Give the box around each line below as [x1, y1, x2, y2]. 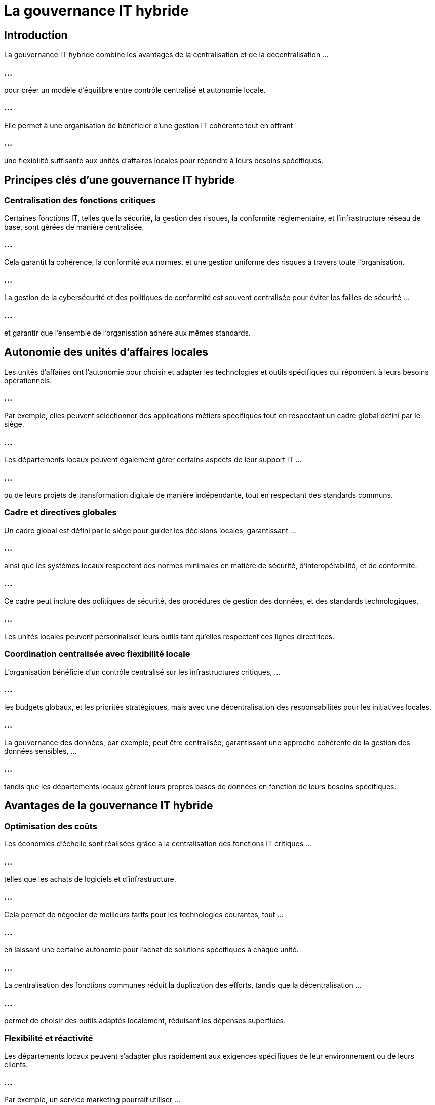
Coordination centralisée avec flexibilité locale [4, 649, 190, 659]
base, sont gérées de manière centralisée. [4, 222, 144, 231]
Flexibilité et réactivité [4, 1033, 93, 1044]
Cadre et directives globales [4, 507, 117, 518]
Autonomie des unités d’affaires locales [4, 346, 209, 359]
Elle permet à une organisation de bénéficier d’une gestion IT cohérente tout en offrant [4, 121, 293, 130]
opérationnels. [4, 376, 52, 385]
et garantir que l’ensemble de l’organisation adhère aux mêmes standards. [4, 328, 251, 337]
